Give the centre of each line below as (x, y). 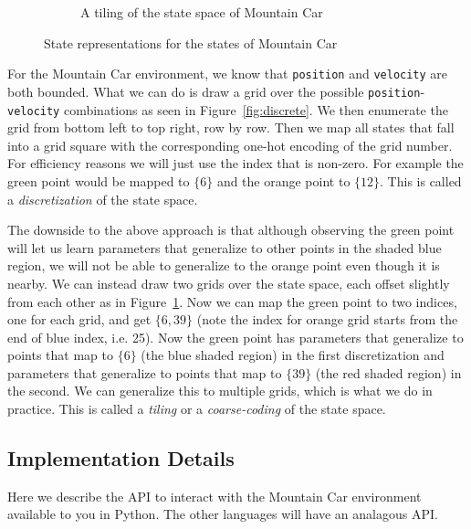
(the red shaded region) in (388, 372)
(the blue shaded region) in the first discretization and (293, 355)
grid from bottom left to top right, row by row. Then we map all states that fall (231, 127)
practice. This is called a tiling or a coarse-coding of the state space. (197, 409)
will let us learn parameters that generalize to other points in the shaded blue (225, 247)
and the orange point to (283, 180)
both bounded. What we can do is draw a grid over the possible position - (216, 91)
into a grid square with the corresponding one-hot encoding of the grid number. (230, 145)
